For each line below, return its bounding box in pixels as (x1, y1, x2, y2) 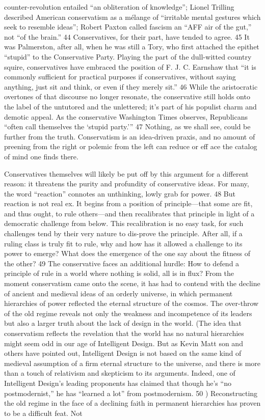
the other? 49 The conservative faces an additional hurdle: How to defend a (4, 258, 240, 268)
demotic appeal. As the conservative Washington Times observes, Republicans (4, 111, 248, 122)
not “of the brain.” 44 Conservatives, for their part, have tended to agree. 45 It (4, 31, 250, 42)
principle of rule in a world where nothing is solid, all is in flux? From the (4, 268, 234, 278)
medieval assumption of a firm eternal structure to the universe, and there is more (4, 357, 261, 368)
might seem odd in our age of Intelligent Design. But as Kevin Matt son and (4, 338, 243, 348)
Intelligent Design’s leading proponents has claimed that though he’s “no (4, 377, 231, 388)
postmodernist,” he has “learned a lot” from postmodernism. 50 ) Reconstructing (4, 387, 258, 398)
